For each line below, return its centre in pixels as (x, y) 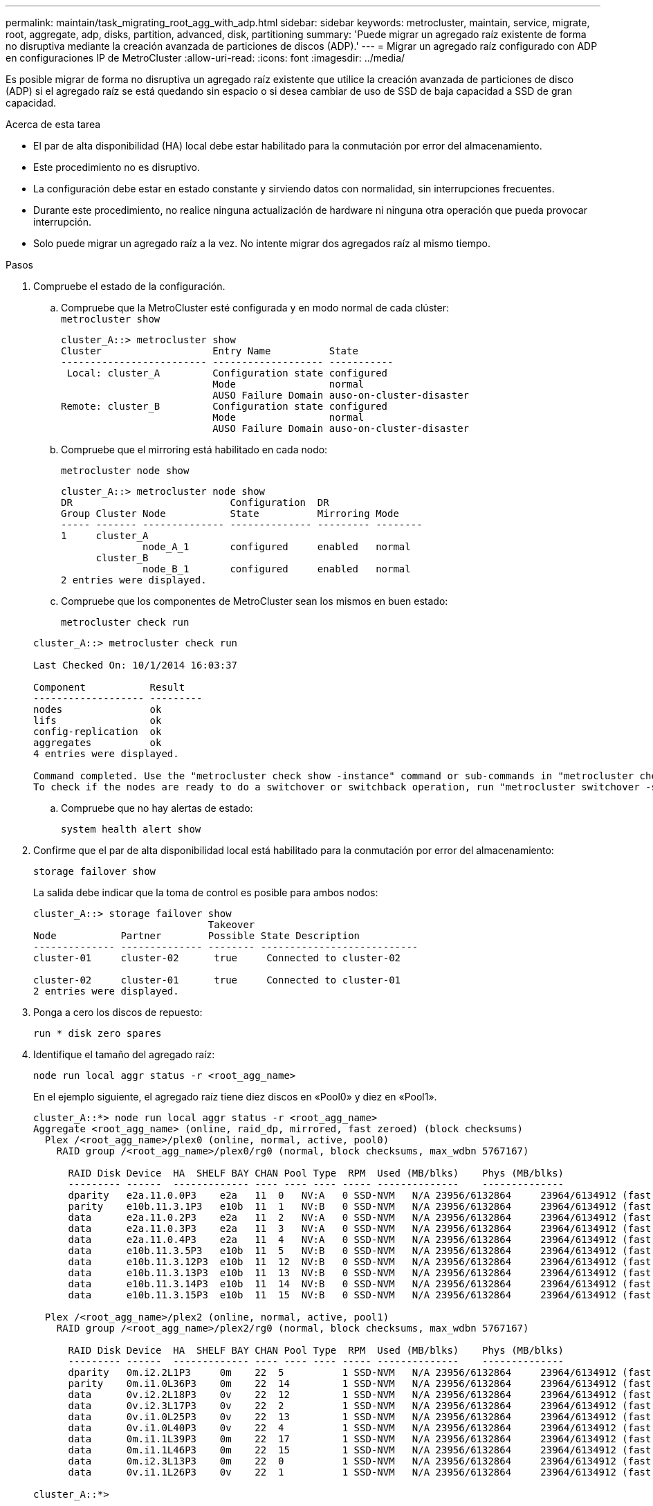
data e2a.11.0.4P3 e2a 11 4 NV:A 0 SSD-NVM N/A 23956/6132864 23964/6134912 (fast (360, 1240)
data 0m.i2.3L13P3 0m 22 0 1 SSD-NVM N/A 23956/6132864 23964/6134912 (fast (360, 1461)
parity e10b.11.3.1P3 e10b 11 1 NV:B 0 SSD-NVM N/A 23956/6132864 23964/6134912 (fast (360, 1206)
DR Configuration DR (195, 502)
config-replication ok (98, 732)
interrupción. (62, 222)
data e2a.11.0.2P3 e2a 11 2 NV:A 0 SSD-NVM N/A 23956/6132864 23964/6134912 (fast (360, 1217)
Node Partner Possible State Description (197, 936)
